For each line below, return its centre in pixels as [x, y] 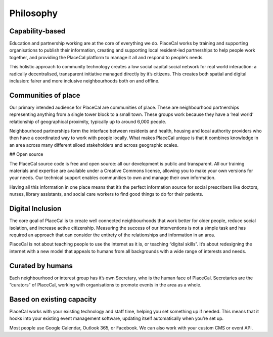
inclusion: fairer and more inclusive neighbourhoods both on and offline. [84, 81]
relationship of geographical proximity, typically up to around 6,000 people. [88, 121]
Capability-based [37, 31]
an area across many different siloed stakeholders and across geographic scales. [94, 145]
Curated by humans [41, 266]
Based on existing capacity [53, 299]
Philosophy [34, 13]
